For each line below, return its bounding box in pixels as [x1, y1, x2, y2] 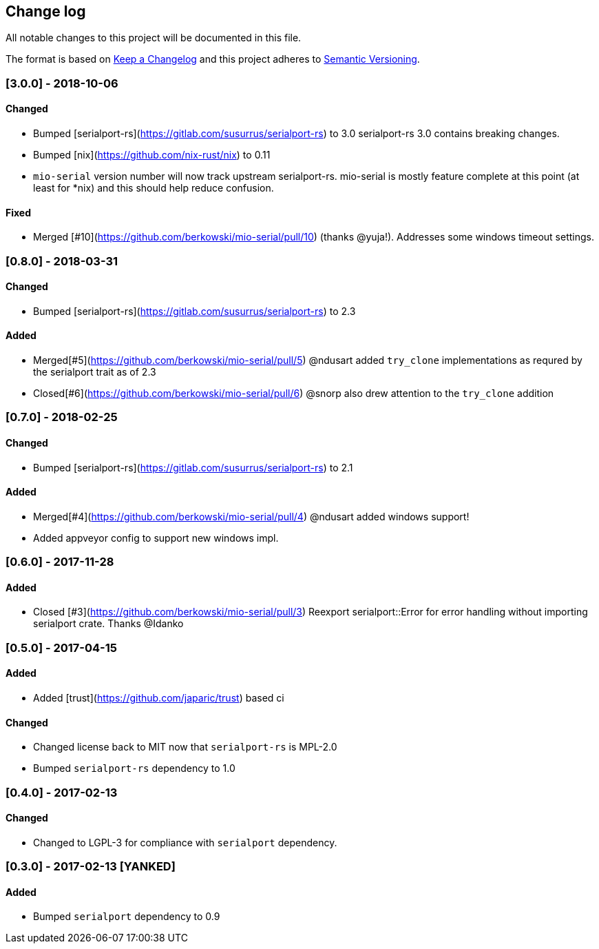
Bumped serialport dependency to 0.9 [33, 910, 220, 923]
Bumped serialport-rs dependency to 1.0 [33, 762, 235, 775]
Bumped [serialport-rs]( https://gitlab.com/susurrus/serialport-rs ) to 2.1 [33, 461, 353, 473]
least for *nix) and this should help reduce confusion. [33, 182, 274, 194]
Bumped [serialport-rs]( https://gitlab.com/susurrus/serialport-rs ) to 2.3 [33, 305, 356, 317]
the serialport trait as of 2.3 [33, 366, 156, 378]
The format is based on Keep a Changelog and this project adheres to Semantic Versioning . [6, 53, 420, 65]
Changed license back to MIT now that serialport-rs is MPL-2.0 [33, 741, 337, 753]
